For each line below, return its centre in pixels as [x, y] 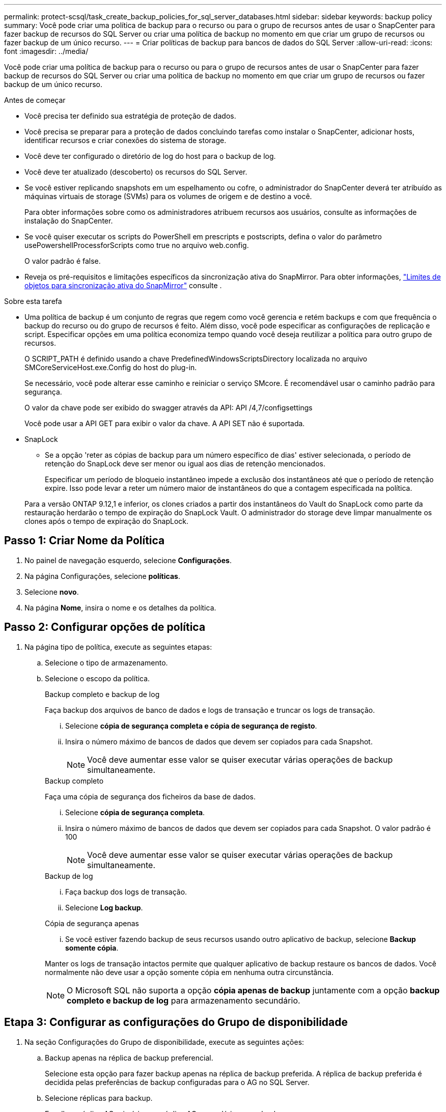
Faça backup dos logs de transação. [126, 892]
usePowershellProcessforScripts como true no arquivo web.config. [137, 245]
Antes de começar [35, 100]
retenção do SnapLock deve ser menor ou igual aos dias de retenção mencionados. [185, 464]
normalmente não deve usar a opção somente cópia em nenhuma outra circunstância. [189, 972]
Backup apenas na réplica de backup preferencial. [129, 1058]
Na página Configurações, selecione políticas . [102, 576]
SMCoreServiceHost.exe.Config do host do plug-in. [111, 367]
